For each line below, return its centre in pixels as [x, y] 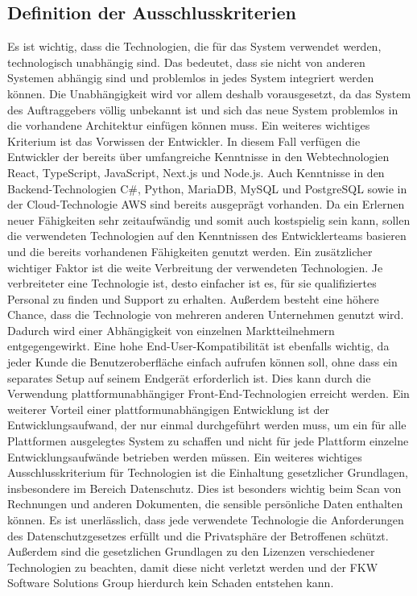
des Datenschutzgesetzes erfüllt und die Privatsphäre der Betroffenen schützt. [198, 535]
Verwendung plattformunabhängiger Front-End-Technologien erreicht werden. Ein [208, 393]
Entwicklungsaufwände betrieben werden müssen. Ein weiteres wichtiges [185, 456]
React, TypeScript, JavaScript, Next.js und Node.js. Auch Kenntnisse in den [196, 172]
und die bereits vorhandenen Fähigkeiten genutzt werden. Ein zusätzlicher [190, 251]
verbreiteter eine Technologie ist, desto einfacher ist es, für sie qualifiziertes [192, 283]
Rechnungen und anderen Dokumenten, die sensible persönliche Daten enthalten [205, 504]
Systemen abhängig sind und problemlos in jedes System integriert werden [191, 78]
